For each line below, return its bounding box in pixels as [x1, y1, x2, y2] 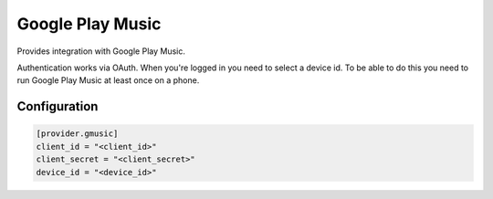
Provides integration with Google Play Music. [16, 46, 186, 57]
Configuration [16, 99, 99, 114]
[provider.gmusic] [36, 129, 119, 139]
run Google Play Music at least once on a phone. [16, 75, 200, 86]
